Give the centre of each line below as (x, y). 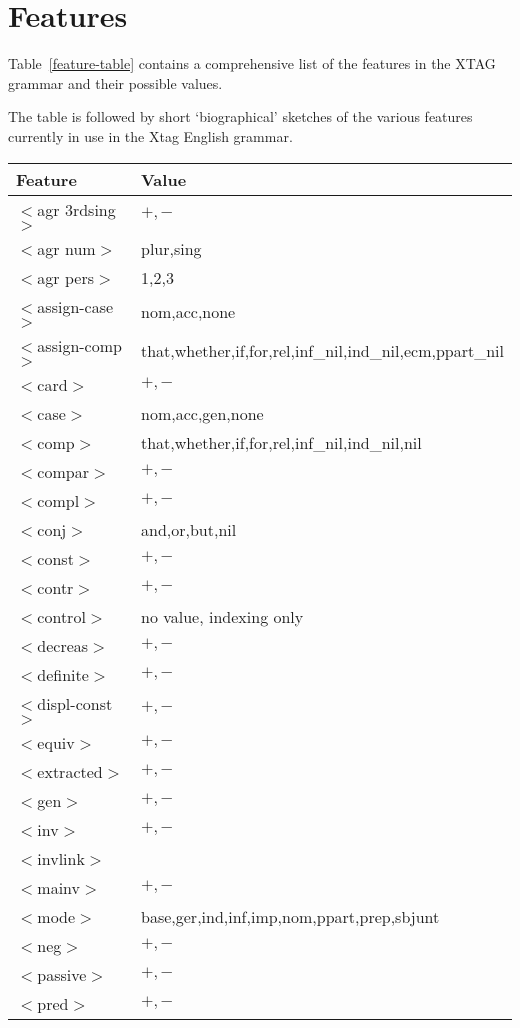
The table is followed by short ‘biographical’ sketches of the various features (240, 116)
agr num (66, 248)
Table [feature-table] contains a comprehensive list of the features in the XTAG (252, 63)
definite (63, 674)
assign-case (75, 306)
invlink (61, 858)
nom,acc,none (188, 311)
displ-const (75, 703)
